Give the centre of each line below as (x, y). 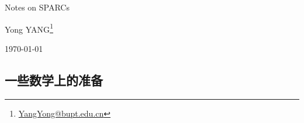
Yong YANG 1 (29, 28)
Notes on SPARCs (37, 7)
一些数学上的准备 (54, 80)
